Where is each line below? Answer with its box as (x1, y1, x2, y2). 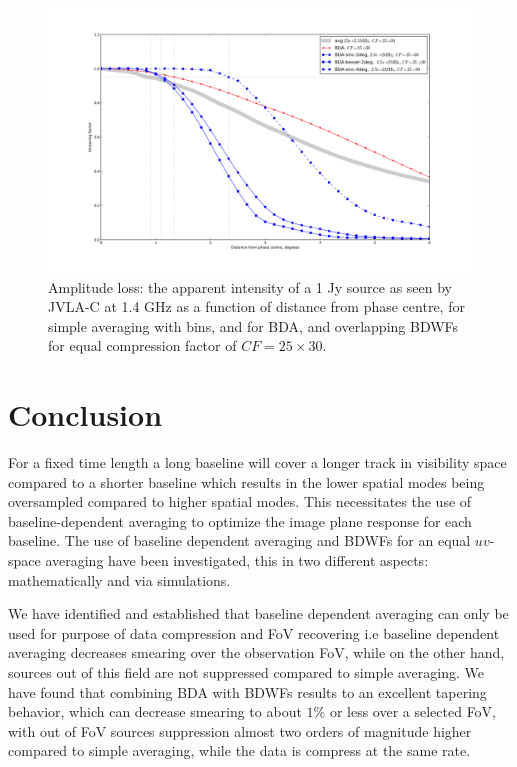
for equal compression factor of (48, 335, 237, 356)
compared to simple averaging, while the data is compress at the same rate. (8, 740, 471, 761)
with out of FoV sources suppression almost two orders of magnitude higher (8, 720, 472, 741)
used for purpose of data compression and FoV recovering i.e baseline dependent (8, 622, 500, 643)
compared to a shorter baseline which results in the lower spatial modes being (8, 471, 485, 492)
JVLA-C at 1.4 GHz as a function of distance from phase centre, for (48, 296, 465, 317)
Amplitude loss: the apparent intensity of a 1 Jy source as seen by (48, 276, 452, 297)
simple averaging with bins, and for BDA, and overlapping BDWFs (48, 315, 459, 336)
